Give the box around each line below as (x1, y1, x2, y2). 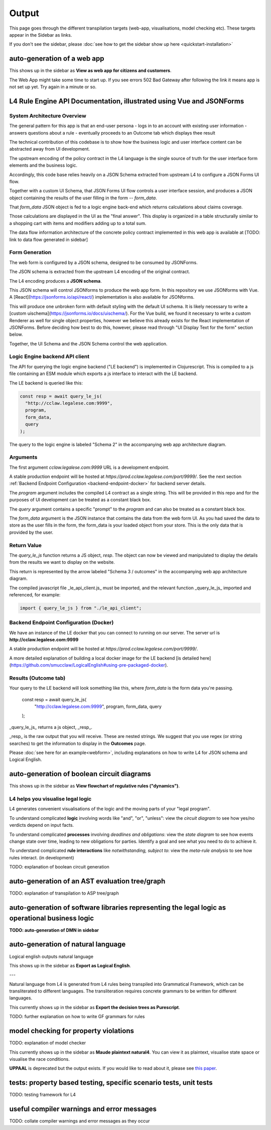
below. (9, 331, 23, 337)
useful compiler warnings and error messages (9, 1105, 157, 1113)
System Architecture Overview (9, 112, 86, 119)
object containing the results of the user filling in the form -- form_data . (9, 195, 158, 201)
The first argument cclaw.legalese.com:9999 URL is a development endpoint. (9, 464, 170, 470)
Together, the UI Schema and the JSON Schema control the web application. (9, 340, 168, 346)
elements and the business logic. (9, 162, 78, 168)
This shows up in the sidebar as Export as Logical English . (9, 962, 131, 968)
